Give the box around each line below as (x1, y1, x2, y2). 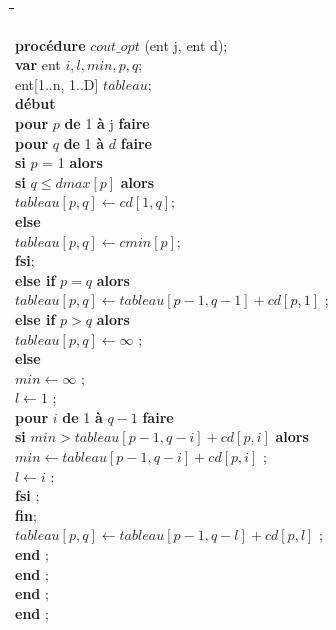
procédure (15, 34, 86, 55)
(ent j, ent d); (144, 34, 228, 55)
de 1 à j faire (64, 112, 150, 133)
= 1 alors (42, 152, 103, 173)
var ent (15, 54, 61, 75)
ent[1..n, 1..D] (15, 73, 99, 94)
